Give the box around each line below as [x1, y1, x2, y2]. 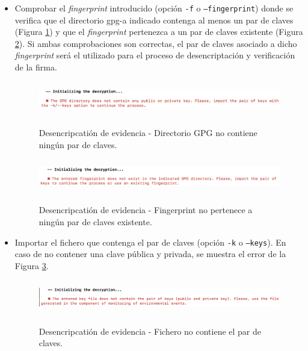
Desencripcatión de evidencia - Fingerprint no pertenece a [38, 203, 253, 216]
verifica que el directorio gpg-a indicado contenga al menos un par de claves [14, 13, 294, 26]
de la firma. [14, 61, 57, 73]
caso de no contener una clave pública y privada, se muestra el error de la [14, 247, 286, 260]
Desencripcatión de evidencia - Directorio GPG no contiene [38, 126, 257, 138]
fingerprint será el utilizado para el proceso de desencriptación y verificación [14, 49, 295, 61]
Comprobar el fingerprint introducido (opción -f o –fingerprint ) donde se [14, 2, 294, 14]
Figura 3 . [14, 259, 49, 272]
